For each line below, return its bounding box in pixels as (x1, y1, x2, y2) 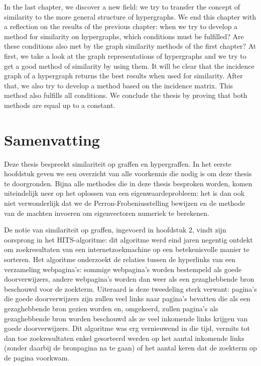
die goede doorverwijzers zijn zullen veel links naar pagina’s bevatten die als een (4, 293, 250, 304)
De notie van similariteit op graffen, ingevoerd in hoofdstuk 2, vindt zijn (4, 224, 226, 235)
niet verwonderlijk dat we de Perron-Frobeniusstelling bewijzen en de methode (4, 198, 245, 208)
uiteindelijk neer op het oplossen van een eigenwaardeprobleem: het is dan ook (4, 188, 245, 198)
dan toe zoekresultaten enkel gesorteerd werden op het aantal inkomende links (4, 332, 244, 343)
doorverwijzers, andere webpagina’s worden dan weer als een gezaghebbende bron (4, 274, 254, 284)
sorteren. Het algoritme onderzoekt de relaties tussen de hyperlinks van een (4, 254, 236, 264)
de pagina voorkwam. (4, 352, 70, 362)
